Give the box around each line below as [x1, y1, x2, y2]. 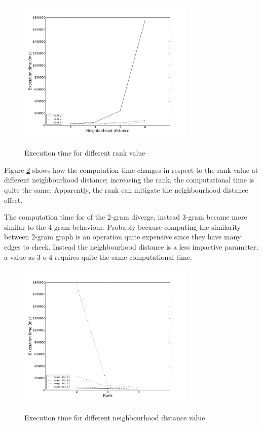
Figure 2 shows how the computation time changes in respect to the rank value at [4, 164, 258, 175]
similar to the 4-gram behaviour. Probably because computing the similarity [4, 221, 241, 232]
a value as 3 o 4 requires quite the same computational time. [4, 251, 192, 262]
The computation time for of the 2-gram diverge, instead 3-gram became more [4, 211, 247, 222]
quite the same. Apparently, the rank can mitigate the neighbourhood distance [4, 184, 248, 195]
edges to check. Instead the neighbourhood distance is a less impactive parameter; [4, 241, 258, 252]
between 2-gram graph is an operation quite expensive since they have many [4, 231, 241, 242]
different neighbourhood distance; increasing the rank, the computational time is [4, 174, 254, 185]
